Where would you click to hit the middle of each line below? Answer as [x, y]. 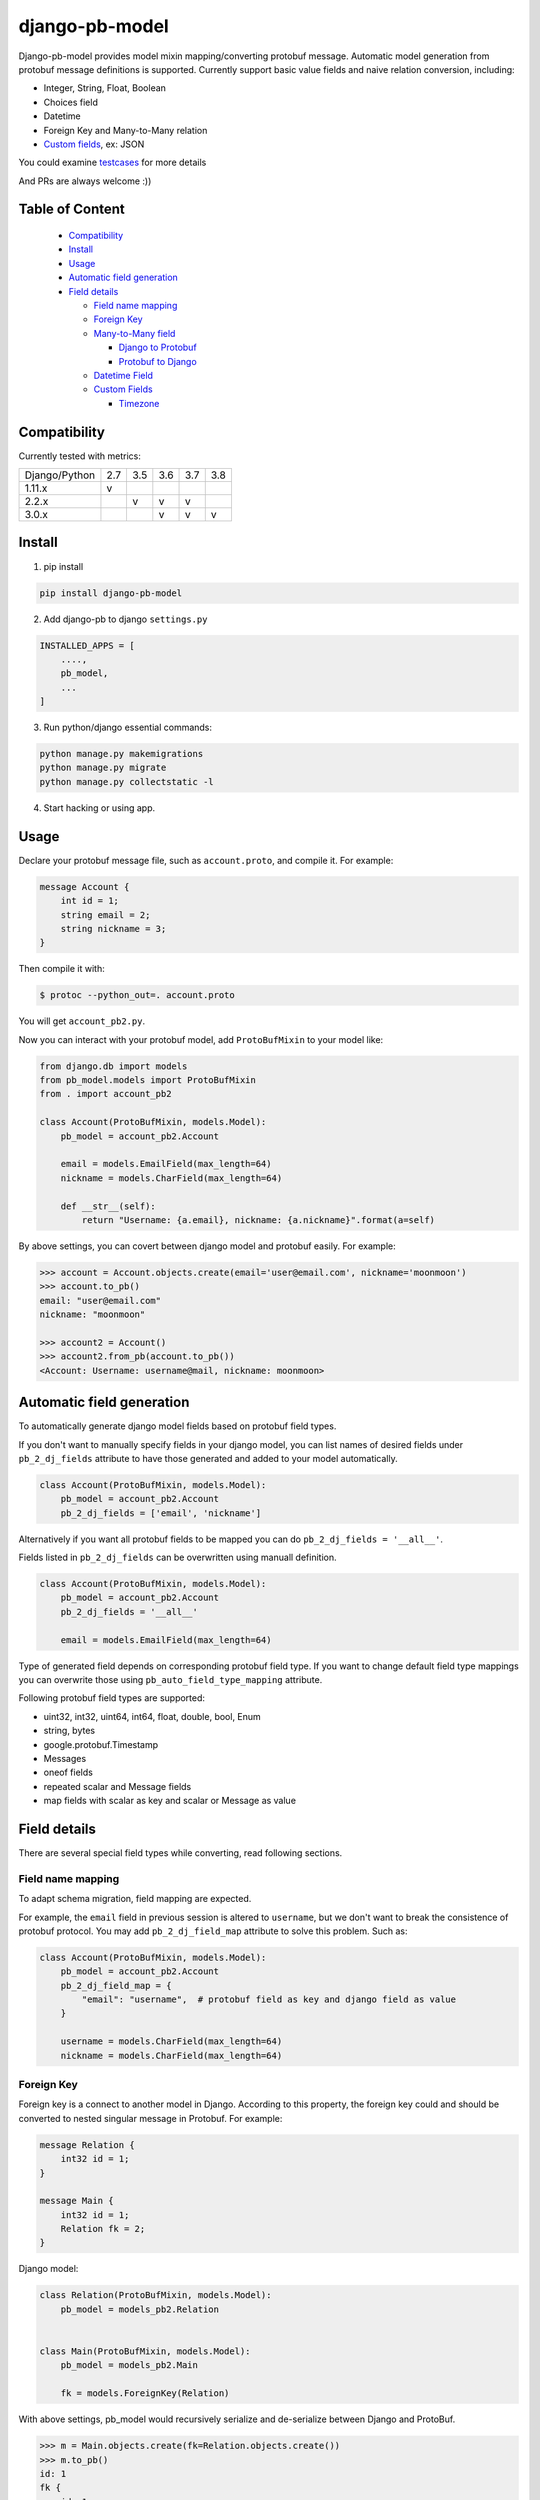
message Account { [84, 886]
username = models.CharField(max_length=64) [171, 2041]
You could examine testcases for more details [112, 162]
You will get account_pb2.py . [81, 1021]
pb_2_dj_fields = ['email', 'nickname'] [161, 1513]
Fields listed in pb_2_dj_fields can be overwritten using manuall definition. [177, 1557]
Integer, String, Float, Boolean [105, 88]
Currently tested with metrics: [80, 456]
